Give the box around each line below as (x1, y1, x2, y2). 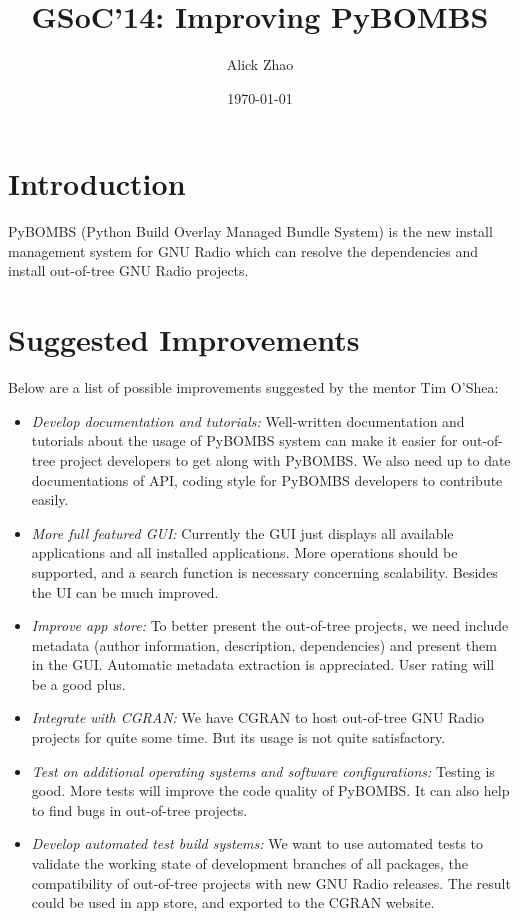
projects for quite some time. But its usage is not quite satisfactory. (31, 727, 446, 748)
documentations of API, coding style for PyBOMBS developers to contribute (31, 469, 503, 490)
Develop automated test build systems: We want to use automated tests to (31, 833, 484, 854)
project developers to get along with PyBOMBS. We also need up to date (59, 449, 511, 470)
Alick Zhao (226, 54, 294, 75)
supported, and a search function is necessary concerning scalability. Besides (31, 561, 498, 582)
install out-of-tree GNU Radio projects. (8, 260, 249, 281)
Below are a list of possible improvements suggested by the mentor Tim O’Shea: (8, 377, 499, 398)
